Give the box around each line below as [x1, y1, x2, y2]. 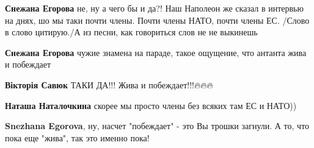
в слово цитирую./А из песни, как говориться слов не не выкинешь [5, 26, 258, 38]
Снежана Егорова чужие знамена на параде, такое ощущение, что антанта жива [5, 46, 307, 58]
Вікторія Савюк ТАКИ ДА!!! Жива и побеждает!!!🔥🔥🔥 [5, 78, 213, 91]
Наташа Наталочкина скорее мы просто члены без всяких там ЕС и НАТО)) [5, 99, 297, 111]
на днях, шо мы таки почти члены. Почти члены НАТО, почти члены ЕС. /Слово [5, 13, 310, 26]
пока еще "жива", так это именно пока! [5, 131, 150, 144]
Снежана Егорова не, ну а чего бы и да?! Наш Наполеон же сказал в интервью [5, 2, 304, 14]
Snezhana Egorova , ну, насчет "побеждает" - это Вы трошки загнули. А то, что [5, 119, 310, 132]
